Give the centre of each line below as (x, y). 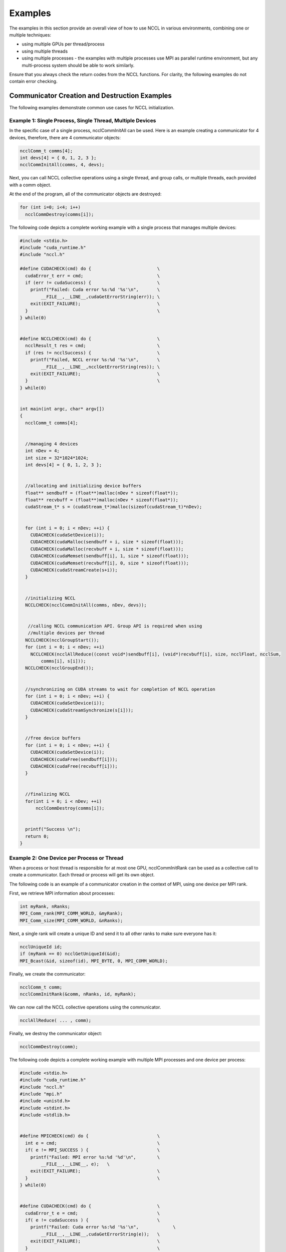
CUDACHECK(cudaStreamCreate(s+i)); (74, 570)
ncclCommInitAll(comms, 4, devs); (62, 165)
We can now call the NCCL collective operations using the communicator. (85, 1007)
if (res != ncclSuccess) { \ (93, 353)
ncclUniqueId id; (41, 947)
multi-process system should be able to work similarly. (78, 65)
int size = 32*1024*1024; (57, 458)
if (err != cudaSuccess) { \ (93, 282)
